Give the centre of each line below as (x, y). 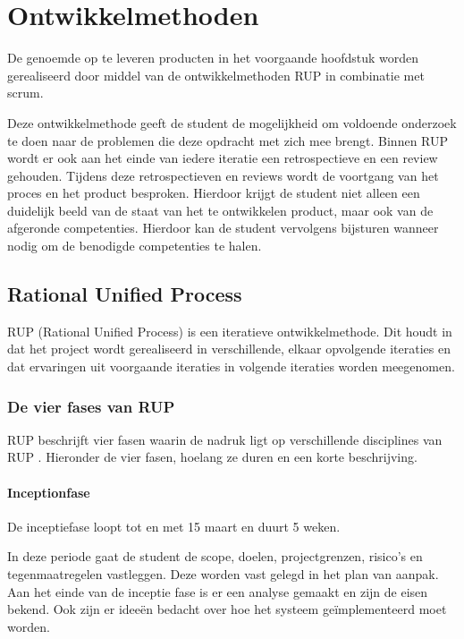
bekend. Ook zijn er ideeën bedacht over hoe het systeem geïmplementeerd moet (227, 609)
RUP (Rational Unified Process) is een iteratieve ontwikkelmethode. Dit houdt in (230, 331)
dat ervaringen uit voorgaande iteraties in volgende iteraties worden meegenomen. (231, 366)
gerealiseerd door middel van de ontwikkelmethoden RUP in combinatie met (216, 75)
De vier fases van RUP (91, 406)
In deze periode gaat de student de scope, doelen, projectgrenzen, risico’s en (215, 556)
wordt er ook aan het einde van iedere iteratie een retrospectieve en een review (223, 158)
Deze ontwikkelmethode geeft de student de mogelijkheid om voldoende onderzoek (232, 122)
